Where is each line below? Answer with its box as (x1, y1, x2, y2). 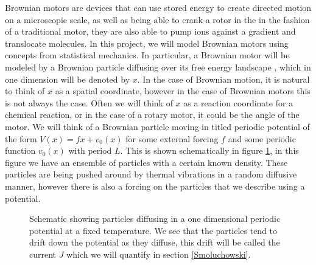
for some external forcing (125, 132, 219, 145)
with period (68, 144, 112, 157)
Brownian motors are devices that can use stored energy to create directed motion (5, 1, 312, 13)
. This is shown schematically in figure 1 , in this (120, 144, 299, 157)
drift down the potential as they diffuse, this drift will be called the (29, 236, 280, 249)
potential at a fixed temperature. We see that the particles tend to (29, 224, 278, 236)
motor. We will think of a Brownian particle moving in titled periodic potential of (5, 120, 310, 132)
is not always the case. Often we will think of (5, 96, 173, 109)
